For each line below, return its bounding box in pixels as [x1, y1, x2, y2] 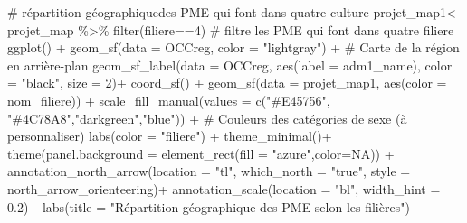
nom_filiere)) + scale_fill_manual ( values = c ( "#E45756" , [7, 90, 330, 109]
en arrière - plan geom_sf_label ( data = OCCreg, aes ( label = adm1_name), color [7, 55, 453, 74]
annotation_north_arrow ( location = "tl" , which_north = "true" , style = [7, 162, 411, 181]
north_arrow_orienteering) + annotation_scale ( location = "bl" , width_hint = [7, 179, 441, 198]
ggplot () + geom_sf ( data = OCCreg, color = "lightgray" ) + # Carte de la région [7, 38, 460, 57]
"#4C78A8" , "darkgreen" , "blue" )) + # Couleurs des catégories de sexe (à [7, 108, 407, 127]
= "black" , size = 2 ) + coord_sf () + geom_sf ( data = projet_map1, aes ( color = [7, 73, 447, 92]
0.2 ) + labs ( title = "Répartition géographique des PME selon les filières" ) [7, 197, 410, 216]
